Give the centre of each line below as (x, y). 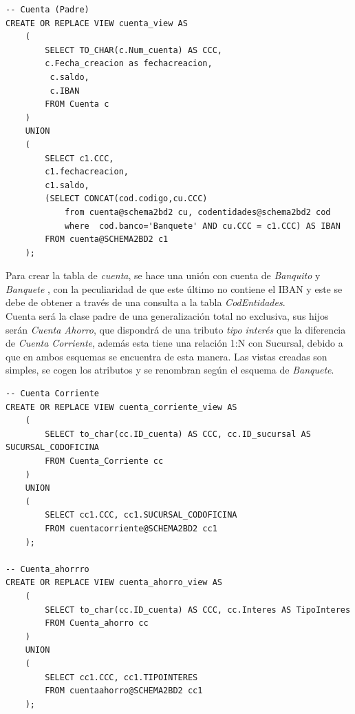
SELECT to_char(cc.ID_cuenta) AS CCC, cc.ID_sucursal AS (178, 434)
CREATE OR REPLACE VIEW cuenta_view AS (97, 23)
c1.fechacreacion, (87, 172)
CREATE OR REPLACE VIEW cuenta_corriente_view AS (121, 407)
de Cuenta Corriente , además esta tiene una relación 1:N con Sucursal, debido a (174, 343)
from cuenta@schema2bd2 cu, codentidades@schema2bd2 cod (197, 212)
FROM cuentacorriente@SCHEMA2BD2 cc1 (131, 528)
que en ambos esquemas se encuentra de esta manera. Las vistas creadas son (166, 356)
